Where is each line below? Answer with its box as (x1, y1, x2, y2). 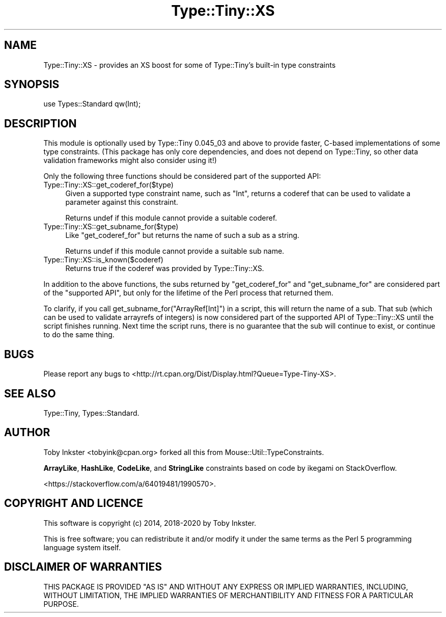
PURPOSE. (43, 599, 79, 608)
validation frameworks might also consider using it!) (43, 156, 217, 165)
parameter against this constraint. (65, 198, 178, 207)
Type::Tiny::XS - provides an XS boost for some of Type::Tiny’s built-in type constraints (43, 60, 336, 69)
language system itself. (43, 543, 121, 552)
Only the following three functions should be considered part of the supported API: (43, 172, 321, 181)
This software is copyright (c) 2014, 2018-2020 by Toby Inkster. (43, 518, 257, 527)
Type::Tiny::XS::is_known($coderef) (43, 255, 163, 264)
